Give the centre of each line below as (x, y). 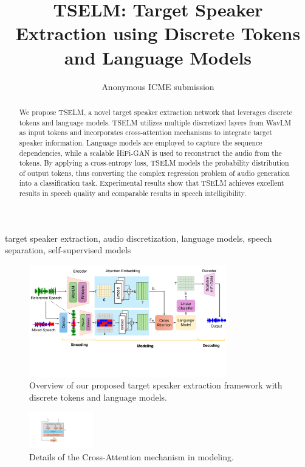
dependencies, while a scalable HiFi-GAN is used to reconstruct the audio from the (150, 153)
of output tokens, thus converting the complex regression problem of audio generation (155, 173)
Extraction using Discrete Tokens (158, 33)
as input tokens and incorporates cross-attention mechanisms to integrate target (146, 132)
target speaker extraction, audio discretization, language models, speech (139, 238)
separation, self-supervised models (68, 250)
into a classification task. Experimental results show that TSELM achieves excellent (152, 183)
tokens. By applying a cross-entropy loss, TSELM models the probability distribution (154, 163)
